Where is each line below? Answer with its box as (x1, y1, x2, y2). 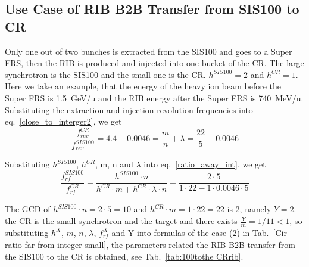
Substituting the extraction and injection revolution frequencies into (5, 103, 253, 116)
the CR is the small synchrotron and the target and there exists (5, 215, 238, 227)
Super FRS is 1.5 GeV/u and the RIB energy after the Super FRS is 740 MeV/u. (5, 91, 304, 104)
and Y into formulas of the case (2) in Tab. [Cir (111, 226, 287, 238)
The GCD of (5, 203, 51, 215)
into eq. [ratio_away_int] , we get (143, 158, 266, 170)
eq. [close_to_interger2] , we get (5, 115, 122, 128)
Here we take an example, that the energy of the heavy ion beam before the (5, 80, 282, 92)
